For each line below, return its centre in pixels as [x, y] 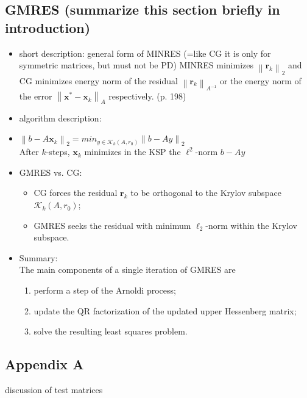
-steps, [58, 152]
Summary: [38, 257]
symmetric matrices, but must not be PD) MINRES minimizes [136, 65]
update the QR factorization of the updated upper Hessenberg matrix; [165, 310]
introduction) [48, 27]
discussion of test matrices [54, 390]
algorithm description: [60, 118]
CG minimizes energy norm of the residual [98, 80]
